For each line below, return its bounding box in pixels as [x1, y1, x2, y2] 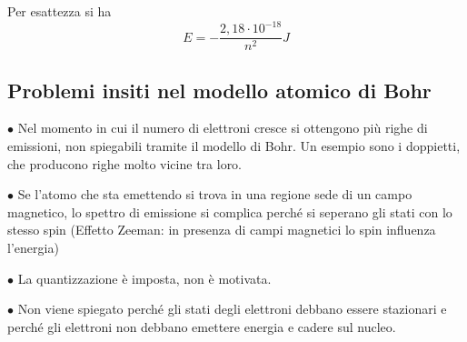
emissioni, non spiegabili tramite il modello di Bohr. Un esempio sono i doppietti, [7, 136, 461, 155]
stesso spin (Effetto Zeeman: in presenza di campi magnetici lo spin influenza [7, 220, 436, 239]
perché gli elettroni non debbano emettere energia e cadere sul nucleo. [7, 317, 396, 336]
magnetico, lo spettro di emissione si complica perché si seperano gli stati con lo [7, 202, 452, 221]
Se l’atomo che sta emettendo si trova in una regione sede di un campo [17, 185, 412, 204]
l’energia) [7, 237, 59, 256]
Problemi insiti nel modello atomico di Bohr [7, 75, 432, 104]
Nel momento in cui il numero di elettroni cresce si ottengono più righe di [17, 118, 428, 137]
